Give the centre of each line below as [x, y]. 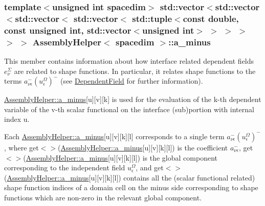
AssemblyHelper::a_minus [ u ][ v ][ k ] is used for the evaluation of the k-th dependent [133, 99]
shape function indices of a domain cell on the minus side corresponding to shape [131, 187]
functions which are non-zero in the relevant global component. [103, 197]
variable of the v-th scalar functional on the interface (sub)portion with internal [129, 109]
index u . [17, 119]
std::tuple [152, 18]
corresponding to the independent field [65, 168]
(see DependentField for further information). [131, 81]
